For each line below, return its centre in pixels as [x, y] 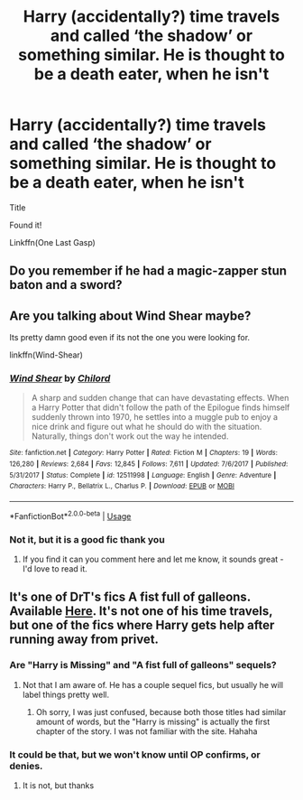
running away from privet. [84, 640]
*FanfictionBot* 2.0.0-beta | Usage [70, 515]
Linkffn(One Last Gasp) [53, 242]
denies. [26, 766]
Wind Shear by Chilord [60, 378]
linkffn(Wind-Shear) [46, 355]
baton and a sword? [66, 285]
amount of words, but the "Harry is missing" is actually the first [153, 721]
